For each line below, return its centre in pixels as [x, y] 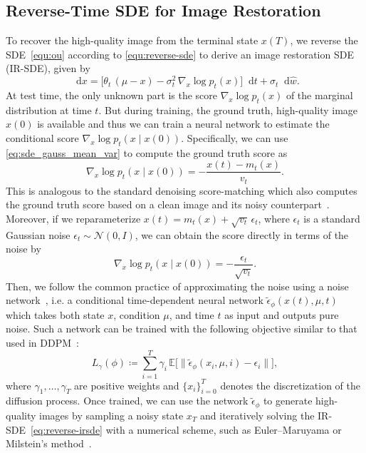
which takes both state [55, 314]
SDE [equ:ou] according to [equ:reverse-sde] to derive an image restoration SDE [180, 54]
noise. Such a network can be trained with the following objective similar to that [182, 329]
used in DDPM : [42, 342]
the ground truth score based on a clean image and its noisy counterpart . [168, 204]
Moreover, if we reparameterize [73, 218]
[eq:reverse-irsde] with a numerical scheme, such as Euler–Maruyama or [186, 429]
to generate [288, 401]
